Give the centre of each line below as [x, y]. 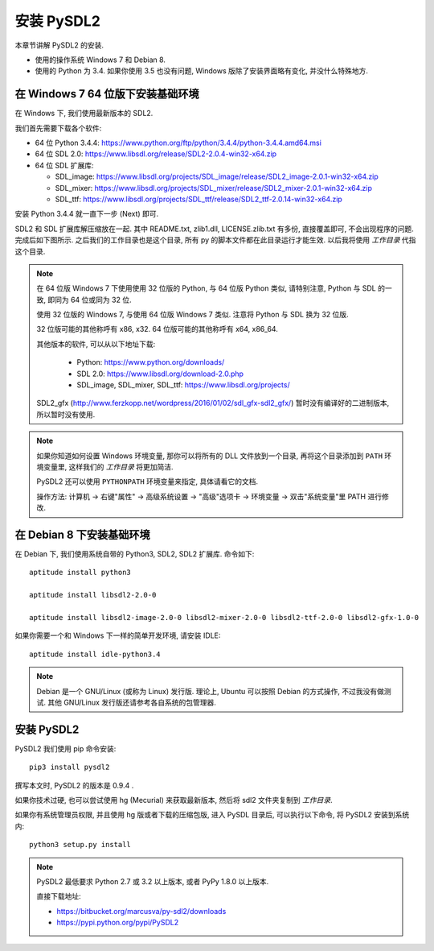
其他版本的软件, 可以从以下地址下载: [96, 344]
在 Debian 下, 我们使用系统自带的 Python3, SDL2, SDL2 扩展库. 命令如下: [135, 554]
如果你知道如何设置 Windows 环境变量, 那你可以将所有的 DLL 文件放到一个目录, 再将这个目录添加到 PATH [210, 456]
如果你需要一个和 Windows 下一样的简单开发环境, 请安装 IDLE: [118, 635]
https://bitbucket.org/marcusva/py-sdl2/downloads [141, 911]
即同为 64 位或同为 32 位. [89, 300]
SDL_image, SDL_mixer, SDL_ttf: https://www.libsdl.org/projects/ [183, 385]
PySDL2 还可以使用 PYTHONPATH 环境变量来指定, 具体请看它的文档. [147, 482]
